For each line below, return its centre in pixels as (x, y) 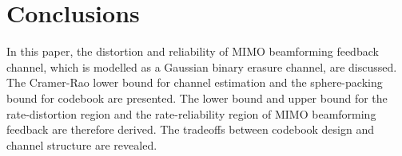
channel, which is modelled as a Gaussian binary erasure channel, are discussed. (202, 66)
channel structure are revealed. (82, 144)
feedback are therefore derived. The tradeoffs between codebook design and (190, 129)
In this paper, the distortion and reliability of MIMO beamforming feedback (193, 51)
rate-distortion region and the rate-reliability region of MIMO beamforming (191, 113)
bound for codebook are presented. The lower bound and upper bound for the (197, 97)
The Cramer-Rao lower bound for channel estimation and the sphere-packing (195, 82)
